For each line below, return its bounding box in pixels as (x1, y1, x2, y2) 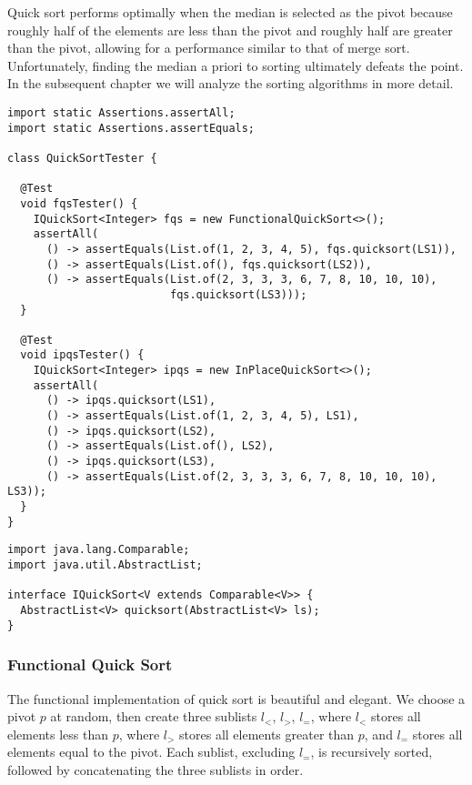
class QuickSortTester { (7, 151, 157, 165)
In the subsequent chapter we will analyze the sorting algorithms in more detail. (7, 74, 454, 93)
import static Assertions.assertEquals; (7, 121, 256, 135)
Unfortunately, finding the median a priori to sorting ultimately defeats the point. (7, 55, 464, 75)
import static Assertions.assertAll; (7, 106, 236, 119)
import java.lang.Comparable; (7, 543, 190, 557)
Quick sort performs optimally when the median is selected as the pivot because (7, 3, 453, 21)
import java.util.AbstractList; (7, 559, 203, 571)
